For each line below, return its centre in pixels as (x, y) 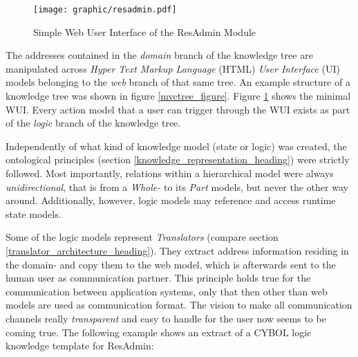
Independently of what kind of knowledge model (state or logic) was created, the (176, 146)
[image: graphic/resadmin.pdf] (105, 10)
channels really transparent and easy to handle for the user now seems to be (166, 318)
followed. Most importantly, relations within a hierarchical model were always (170, 173)
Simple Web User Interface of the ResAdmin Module (145, 31)
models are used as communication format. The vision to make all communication (179, 305)
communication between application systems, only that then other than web (167, 291)
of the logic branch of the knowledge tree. (93, 123)
